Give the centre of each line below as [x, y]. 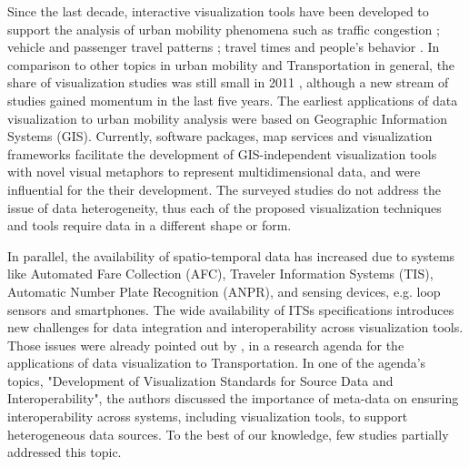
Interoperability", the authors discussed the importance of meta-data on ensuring [233, 398]
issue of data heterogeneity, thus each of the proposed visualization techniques [225, 207]
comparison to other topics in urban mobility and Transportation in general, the [231, 64]
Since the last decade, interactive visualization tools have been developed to [218, 11]
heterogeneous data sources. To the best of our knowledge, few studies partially [228, 434]
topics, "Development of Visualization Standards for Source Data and [200, 380]
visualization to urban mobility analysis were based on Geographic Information [227, 118]
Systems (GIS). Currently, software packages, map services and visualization [220, 136]
